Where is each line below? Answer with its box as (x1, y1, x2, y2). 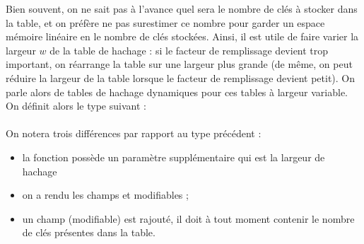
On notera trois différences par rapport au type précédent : (6, 126, 262, 141)
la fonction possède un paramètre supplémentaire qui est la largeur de (22, 149, 325, 164)
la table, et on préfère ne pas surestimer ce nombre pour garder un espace (6, 15, 325, 30)
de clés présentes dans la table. (22, 225, 155, 240)
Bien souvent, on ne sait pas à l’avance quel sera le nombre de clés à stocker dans (6, 1, 358, 16)
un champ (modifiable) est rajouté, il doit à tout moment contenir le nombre (22, 211, 355, 226)
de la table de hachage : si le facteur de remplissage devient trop (49, 42, 329, 57)
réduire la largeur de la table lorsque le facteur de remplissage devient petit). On (6, 70, 356, 85)
